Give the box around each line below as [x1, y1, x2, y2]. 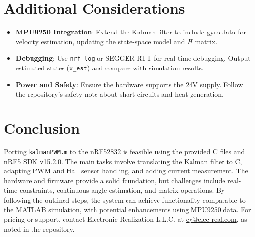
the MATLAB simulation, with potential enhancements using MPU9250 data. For [4, 204, 251, 214]
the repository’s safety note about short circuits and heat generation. [15, 89, 223, 99]
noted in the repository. [4, 223, 75, 234]
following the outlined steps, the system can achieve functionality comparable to [4, 194, 246, 204]
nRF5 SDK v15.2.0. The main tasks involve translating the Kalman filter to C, [4, 156, 242, 166]
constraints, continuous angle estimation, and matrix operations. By [19, 185, 225, 195]
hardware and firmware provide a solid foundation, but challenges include [4, 175, 225, 185]
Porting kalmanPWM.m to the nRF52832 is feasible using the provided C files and [4, 146, 245, 156]
